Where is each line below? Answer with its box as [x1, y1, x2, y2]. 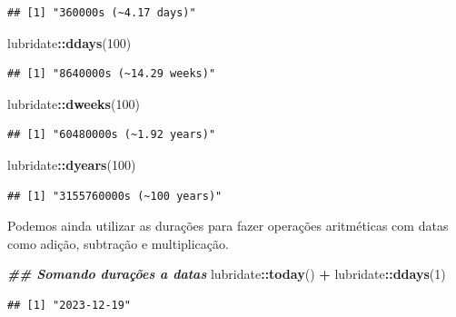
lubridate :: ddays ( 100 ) [7, 33, 132, 52]
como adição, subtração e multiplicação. [7, 233, 229, 253]
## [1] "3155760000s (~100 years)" [7, 189, 223, 203]
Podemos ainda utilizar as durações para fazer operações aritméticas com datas [7, 216, 449, 235]
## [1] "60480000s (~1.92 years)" [7, 128, 216, 142]
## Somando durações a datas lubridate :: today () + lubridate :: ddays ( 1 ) [7, 264, 446, 283]
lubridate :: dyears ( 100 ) [7, 154, 136, 173]
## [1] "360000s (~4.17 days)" [7, 6, 196, 19]
